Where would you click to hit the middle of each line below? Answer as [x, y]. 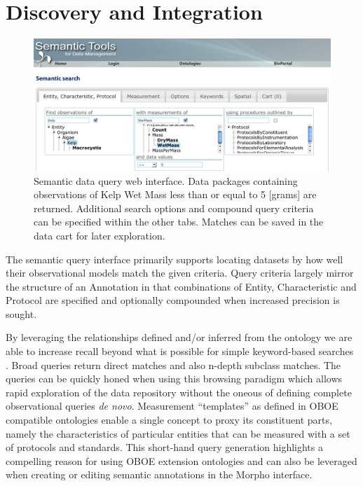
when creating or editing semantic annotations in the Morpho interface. [159, 474]
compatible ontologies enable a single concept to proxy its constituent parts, [169, 420]
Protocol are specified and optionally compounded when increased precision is [173, 300]
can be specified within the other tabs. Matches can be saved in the [179, 222]
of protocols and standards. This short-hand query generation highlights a [164, 447]
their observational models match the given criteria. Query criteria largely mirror [180, 273]
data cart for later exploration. [100, 235]
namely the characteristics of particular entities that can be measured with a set [178, 433]
